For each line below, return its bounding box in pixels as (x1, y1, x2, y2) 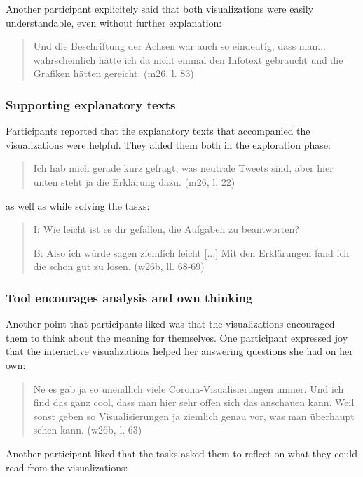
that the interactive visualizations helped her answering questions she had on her (6, 344, 353, 358)
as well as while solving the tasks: (6, 198, 150, 213)
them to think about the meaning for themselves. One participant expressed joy (6, 330, 348, 344)
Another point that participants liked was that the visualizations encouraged (6, 316, 335, 331)
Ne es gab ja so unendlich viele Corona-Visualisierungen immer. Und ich (33, 381, 344, 396)
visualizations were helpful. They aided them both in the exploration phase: (6, 137, 331, 152)
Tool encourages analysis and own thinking (6, 288, 253, 306)
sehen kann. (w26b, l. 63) (33, 422, 142, 437)
